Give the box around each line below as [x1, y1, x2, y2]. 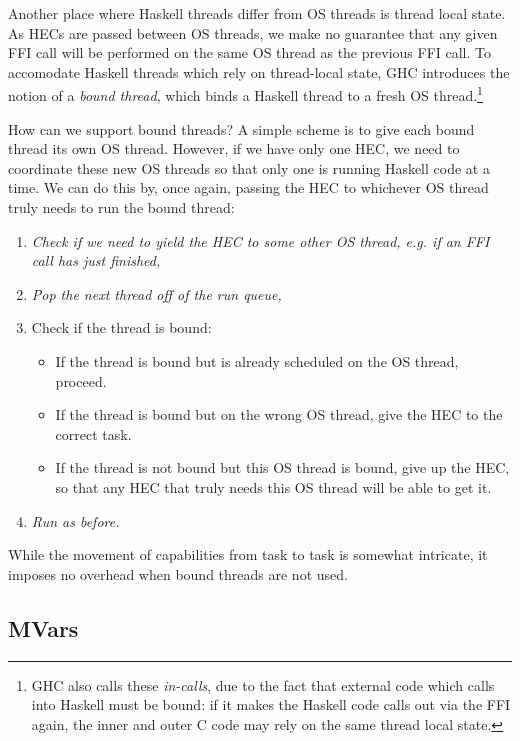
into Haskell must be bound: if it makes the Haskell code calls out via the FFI [31, 694, 511, 715]
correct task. [55, 423, 132, 444]
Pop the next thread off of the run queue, [31, 283, 282, 304]
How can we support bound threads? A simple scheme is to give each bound [8, 118, 475, 139]
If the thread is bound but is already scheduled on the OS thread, [55, 350, 459, 371]
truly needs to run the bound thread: [8, 197, 235, 217]
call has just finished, [31, 250, 161, 271]
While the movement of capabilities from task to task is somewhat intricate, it [8, 544, 488, 565]
